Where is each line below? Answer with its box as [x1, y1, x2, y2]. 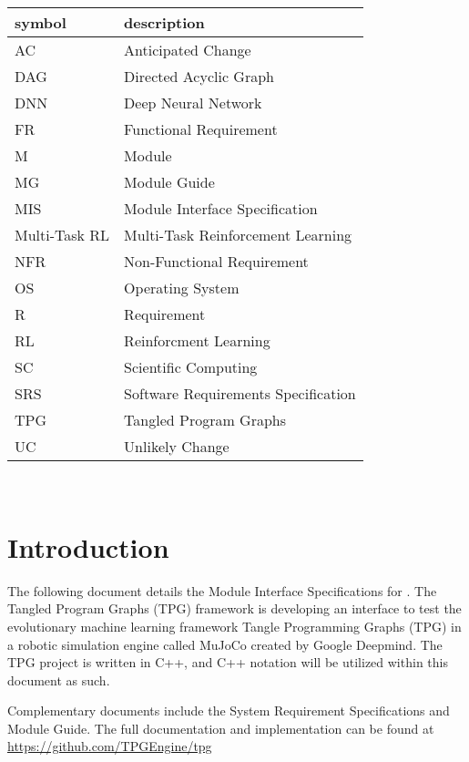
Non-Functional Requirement [124, 251, 309, 272]
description [124, 12, 205, 33]
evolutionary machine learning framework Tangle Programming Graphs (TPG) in [7, 616, 462, 635]
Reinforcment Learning [124, 330, 270, 351]
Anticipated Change [124, 39, 251, 60]
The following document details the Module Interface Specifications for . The [7, 581, 437, 600]
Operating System [124, 277, 240, 298]
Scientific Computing [124, 356, 258, 377]
